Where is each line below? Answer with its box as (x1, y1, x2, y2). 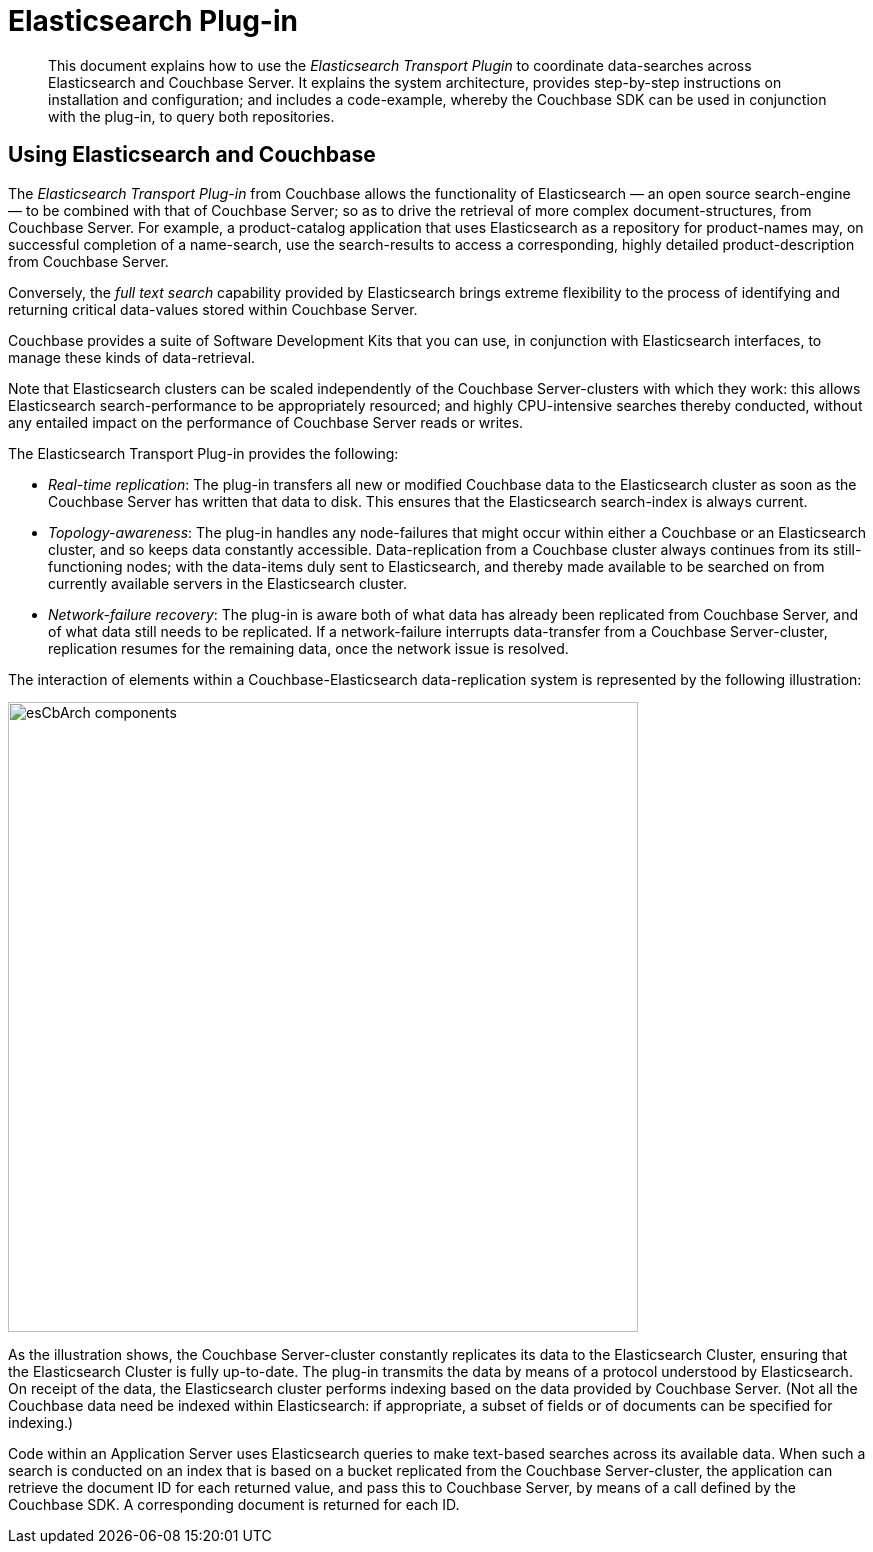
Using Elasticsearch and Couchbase (8, 142, 376, 168)
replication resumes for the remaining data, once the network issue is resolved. (48, 639, 569, 657)
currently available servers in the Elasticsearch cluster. (48, 574, 407, 592)
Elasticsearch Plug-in (8, 4, 298, 38)
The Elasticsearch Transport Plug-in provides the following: (8, 444, 399, 462)
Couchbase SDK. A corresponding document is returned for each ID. (8, 1495, 460, 1513)
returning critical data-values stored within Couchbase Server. (8, 300, 418, 318)
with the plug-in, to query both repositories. (48, 107, 335, 125)
